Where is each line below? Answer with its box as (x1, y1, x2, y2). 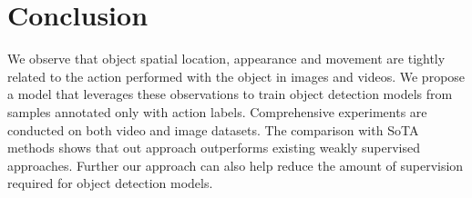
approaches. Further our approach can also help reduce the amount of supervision (7, 155, 464, 174)
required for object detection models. (7, 173, 213, 193)
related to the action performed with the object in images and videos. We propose (7, 66, 466, 85)
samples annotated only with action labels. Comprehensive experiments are (7, 102, 427, 121)
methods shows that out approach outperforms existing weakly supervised (7, 138, 420, 157)
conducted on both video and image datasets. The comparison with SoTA (7, 120, 419, 139)
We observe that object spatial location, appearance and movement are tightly (7, 49, 446, 68)
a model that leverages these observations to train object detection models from (7, 84, 453, 104)
